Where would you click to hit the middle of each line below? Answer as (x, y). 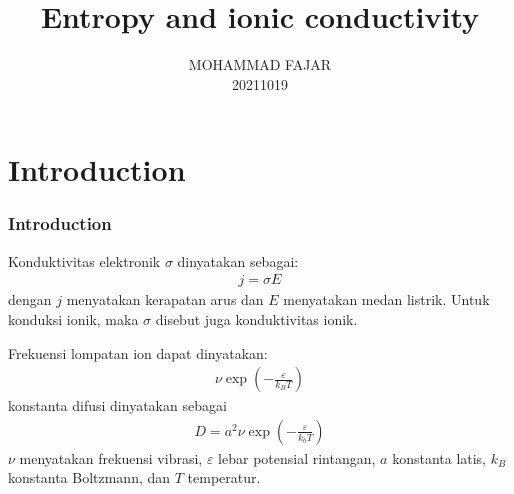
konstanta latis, (439, 457)
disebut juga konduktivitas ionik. (256, 318)
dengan (30, 299)
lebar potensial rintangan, (297, 457)
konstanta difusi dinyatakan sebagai (117, 405)
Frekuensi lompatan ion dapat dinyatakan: (138, 352)
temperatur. (224, 477)
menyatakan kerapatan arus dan (165, 299)
